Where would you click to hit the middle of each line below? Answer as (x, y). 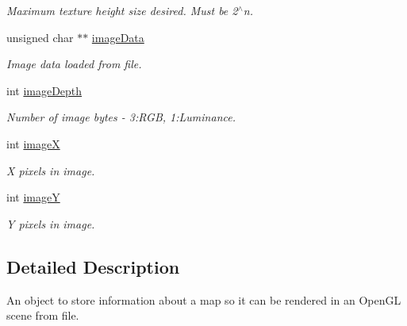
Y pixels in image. (51, 223)
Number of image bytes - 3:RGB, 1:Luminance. (121, 117)
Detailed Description (93, 266)
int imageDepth (44, 90)
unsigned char (40, 37)
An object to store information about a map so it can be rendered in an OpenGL (204, 299)
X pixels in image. (51, 170)
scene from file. (43, 315)
